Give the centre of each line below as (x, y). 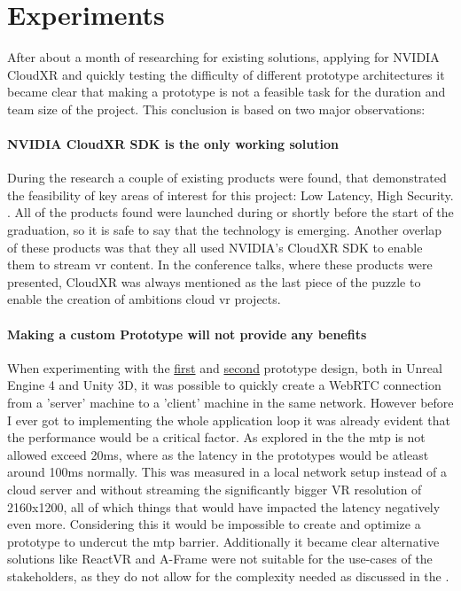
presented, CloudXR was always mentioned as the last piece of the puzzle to (214, 281)
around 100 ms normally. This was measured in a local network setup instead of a (227, 472)
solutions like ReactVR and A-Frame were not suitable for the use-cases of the (220, 559)
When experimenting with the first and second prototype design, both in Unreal (225, 367)
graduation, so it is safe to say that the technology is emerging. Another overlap (225, 230)
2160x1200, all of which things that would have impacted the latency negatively (224, 506)
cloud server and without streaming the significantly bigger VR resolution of (215, 489)
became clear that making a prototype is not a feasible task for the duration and (227, 92)
